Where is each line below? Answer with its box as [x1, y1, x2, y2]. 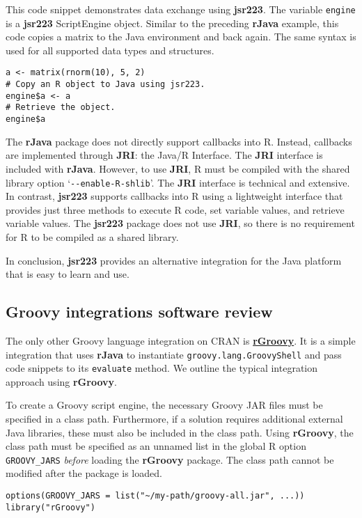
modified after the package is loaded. [6, 466, 162, 480]
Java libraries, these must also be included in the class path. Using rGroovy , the [6, 425, 354, 439]
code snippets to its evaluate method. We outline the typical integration [6, 361, 318, 375]
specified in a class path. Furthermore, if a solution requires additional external [6, 411, 343, 426]
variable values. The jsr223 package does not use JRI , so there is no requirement [6, 216, 355, 230]
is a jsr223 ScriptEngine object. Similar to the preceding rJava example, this [6, 15, 339, 30]
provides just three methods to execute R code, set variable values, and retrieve [6, 202, 345, 217]
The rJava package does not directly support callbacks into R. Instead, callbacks [6, 134, 352, 148]
